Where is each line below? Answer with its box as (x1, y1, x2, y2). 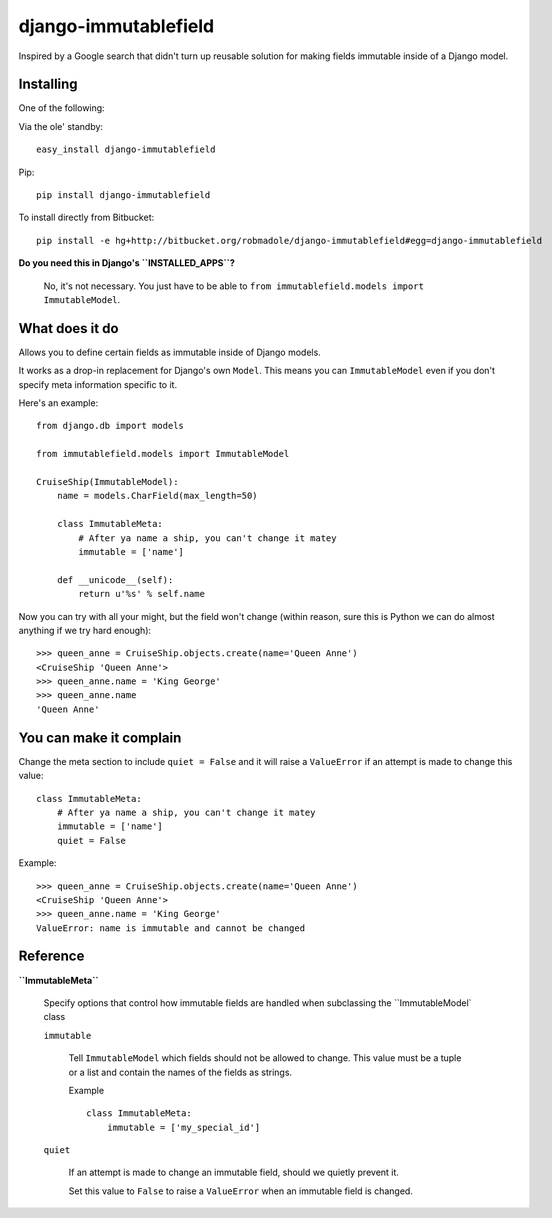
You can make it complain (18, 729, 182, 746)
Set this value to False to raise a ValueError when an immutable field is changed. (68, 1185, 414, 1197)
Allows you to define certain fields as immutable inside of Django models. (18, 346, 322, 358)
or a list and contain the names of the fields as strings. (68, 1066, 293, 1078)
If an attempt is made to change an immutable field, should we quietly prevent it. (68, 1166, 400, 1179)
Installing (18, 76, 79, 93)
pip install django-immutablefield (36, 190, 211, 201)
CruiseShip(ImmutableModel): (36, 476, 179, 487)
